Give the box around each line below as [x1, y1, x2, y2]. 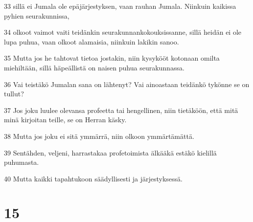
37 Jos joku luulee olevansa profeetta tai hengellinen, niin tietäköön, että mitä [4, 105, 238, 115]
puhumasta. [4, 157, 39, 167]
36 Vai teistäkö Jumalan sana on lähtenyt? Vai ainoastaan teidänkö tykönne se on [4, 79, 250, 89]
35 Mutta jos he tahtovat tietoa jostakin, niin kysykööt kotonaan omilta [4, 53, 220, 63]
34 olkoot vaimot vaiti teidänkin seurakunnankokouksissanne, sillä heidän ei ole [4, 27, 242, 37]
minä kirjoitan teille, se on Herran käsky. [4, 114, 127, 125]
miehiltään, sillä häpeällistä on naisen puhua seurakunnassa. [4, 62, 184, 72]
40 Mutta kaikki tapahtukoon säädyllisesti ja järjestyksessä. [4, 173, 183, 183]
